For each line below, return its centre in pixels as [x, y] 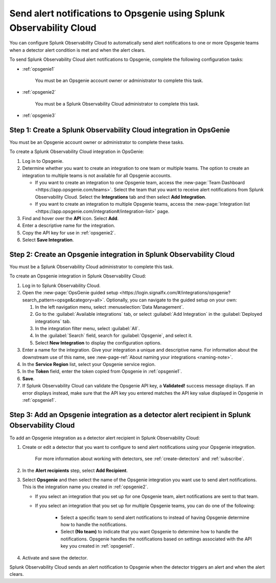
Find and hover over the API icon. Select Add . [70, 218]
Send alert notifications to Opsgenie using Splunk [117, 13]
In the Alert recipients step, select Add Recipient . [75, 470]
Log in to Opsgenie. [43, 161]
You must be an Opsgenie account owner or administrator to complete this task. [119, 80]
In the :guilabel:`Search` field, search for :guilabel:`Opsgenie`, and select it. [114, 336]
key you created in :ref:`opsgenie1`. [98, 546]
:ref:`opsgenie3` [39, 116]
